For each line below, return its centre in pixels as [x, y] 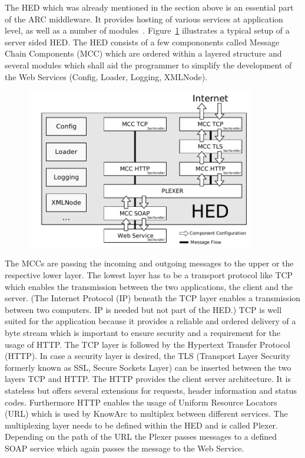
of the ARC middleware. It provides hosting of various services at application [144, 19]
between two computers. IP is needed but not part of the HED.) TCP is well [143, 309]
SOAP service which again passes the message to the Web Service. [125, 448]
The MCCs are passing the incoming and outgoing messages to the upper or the [149, 263]
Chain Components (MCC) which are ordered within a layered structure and [143, 53]
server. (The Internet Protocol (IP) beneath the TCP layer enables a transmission [153, 298]
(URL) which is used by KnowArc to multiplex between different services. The [146, 413]
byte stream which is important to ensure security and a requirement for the [143, 332]
